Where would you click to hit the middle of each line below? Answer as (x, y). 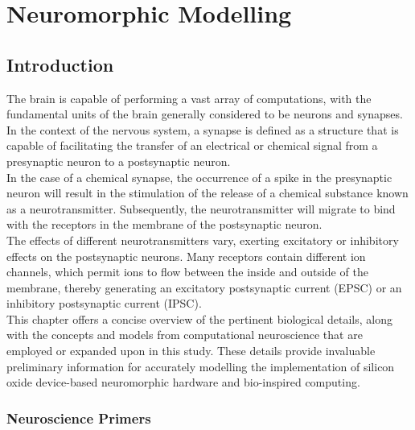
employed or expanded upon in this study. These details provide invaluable (191, 351)
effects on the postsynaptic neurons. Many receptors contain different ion (186, 256)
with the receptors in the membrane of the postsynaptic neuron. (164, 224)
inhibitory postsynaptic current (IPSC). (104, 303)
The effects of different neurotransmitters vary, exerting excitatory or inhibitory (203, 240)
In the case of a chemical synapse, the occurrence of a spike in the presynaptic (199, 177)
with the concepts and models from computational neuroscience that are (185, 335)
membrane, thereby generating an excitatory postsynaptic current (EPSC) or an (204, 287)
